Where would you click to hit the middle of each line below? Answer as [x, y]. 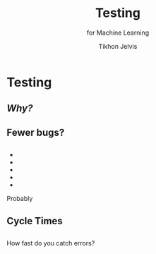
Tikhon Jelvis [118, 46]
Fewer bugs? [36, 132]
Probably [20, 199]
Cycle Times [35, 221]
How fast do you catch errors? [51, 243]
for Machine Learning [118, 33]
